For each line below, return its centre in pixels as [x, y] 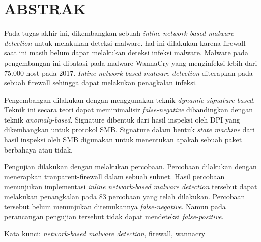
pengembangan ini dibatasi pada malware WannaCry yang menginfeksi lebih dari [131, 62]
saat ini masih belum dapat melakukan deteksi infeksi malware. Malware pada [126, 53]
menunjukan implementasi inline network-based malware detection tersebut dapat [131, 186]
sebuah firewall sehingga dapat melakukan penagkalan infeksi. [101, 83]
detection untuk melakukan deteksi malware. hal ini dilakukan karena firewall [125, 42]
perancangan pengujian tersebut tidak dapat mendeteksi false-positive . [114, 216]
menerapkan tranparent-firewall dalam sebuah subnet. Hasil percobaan [114, 176]
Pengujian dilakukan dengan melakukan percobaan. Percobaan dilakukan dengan [130, 167]
